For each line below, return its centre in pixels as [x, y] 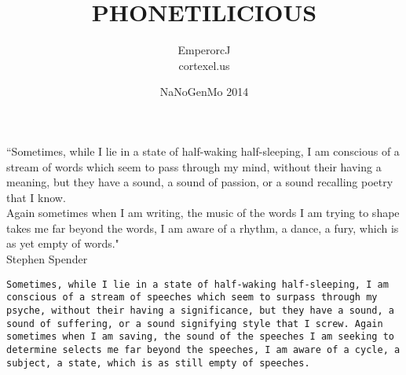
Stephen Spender [47, 259]
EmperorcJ [204, 50]
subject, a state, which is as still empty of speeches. [158, 363]
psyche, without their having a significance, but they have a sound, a [200, 310]
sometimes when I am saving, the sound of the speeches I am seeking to [200, 337]
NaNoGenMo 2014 [204, 92]
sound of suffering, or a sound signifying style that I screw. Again [195, 324]
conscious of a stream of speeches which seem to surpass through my [192, 298]
